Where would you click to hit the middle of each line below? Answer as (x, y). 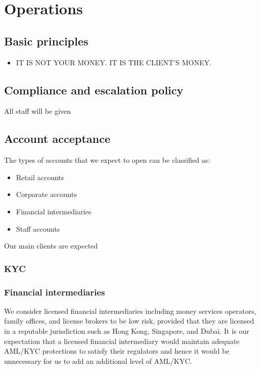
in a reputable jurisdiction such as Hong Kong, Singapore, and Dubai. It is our (127, 330)
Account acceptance (57, 139)
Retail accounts (40, 177)
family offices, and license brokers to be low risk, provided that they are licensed (129, 321)
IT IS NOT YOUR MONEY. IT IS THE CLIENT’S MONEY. (114, 62)
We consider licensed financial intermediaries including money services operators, (130, 311)
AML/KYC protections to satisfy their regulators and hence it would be (117, 351)
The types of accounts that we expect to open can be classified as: (107, 160)
